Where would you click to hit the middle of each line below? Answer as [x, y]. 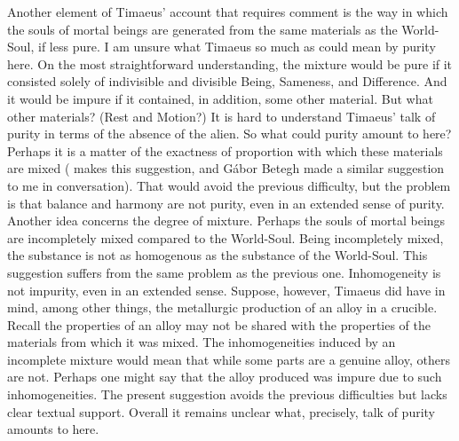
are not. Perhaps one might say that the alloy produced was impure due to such [225, 377]
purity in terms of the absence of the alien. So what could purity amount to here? [229, 134]
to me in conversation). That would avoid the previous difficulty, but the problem [229, 185]
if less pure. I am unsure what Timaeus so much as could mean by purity [237, 47]
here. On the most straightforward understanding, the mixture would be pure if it [230, 63]
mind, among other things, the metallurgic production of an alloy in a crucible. [222, 307]
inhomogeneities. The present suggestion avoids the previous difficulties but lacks [227, 394]
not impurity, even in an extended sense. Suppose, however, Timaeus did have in [226, 290]
